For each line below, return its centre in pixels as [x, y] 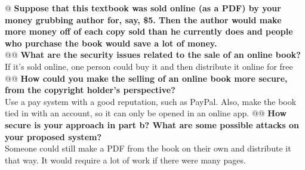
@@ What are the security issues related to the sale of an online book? [153, 55]
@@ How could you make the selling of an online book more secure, [146, 78]
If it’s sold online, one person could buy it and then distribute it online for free [149, 66]
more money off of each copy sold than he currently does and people [149, 31]
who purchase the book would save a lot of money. [111, 43]
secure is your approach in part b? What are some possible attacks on [152, 124]
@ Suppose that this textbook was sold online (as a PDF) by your [143, 8]
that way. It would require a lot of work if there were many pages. [125, 160]
